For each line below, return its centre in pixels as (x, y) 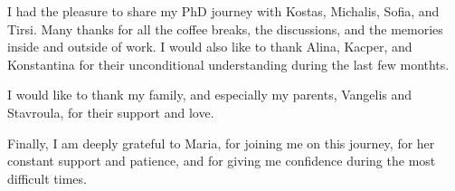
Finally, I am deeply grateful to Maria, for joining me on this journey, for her (221, 143)
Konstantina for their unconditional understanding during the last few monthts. (228, 64)
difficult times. (47, 178)
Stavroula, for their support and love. (111, 112)
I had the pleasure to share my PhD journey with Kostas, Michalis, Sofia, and (223, 11)
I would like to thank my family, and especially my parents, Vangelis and (210, 95)
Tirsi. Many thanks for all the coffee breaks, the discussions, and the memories (225, 29)
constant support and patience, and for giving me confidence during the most (222, 161)
